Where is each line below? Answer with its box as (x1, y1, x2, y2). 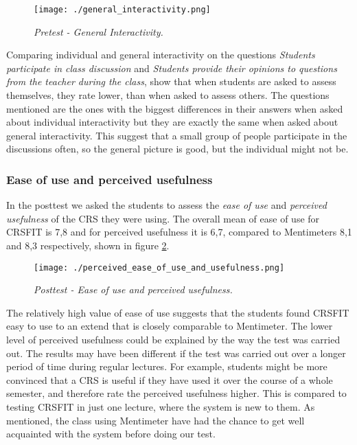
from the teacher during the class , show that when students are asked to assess (6, 74, 336, 89)
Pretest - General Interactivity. (34, 24, 163, 38)
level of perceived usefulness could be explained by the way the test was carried (6, 332, 341, 347)
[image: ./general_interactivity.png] (34, 5, 211, 14)
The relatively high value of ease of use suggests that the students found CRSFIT (6, 305, 349, 319)
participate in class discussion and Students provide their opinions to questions (6, 60, 337, 75)
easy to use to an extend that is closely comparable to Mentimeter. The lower (6, 319, 333, 333)
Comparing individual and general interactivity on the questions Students (6, 47, 315, 62)
